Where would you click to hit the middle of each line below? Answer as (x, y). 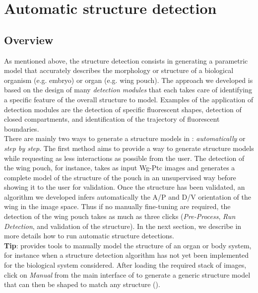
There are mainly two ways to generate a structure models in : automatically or (125, 138)
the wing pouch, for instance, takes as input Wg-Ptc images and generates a (120, 168)
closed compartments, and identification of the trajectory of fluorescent (112, 119)
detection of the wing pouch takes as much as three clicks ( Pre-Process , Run (120, 216)
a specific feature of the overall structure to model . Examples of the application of (129, 99)
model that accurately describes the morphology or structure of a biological (119, 70)
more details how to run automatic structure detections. (89, 236)
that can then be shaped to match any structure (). (82, 284)
